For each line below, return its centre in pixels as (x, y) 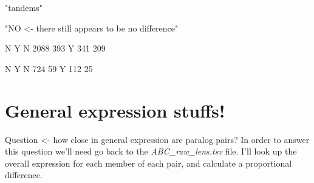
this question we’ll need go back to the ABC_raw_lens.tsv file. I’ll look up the (151, 151)
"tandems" (24, 7)
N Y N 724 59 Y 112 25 (49, 68)
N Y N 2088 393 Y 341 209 (55, 48)
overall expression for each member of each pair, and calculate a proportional (148, 163)
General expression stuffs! (115, 110)
